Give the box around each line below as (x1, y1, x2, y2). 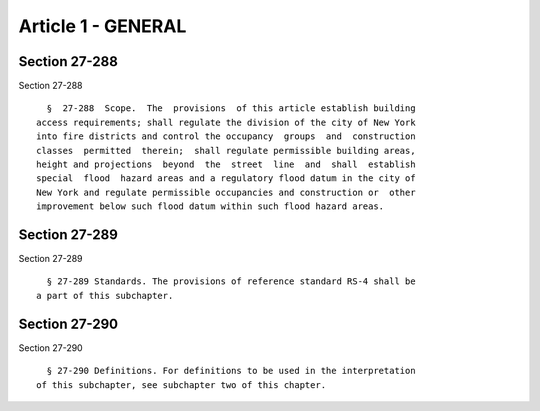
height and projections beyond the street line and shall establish (36, 159, 416, 170)
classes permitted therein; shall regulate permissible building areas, (36, 145, 416, 156)
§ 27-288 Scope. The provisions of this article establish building (46, 103, 416, 114)
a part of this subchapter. (36, 290, 174, 301)
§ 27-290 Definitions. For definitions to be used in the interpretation (46, 365, 416, 377)
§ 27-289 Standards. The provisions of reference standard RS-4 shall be (46, 276, 416, 287)
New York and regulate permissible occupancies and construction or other (36, 186, 416, 198)
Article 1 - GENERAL (18, 15, 187, 37)
